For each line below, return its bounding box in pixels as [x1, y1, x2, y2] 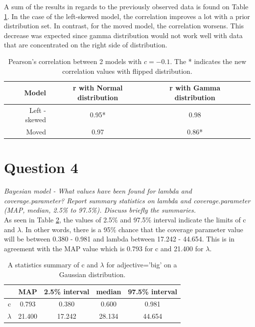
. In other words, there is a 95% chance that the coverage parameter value [21, 224, 243, 234]
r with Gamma [169, 83, 221, 93]
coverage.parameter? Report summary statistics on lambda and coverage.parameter [4, 195, 251, 205]
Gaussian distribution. [59, 269, 126, 279]
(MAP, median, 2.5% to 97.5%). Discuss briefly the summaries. [4, 205, 196, 215]
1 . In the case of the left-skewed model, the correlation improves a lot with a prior [4, 11, 250, 21]
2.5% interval [44, 286, 90, 296]
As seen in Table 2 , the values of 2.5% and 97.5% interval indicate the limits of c [4, 215, 246, 225]
